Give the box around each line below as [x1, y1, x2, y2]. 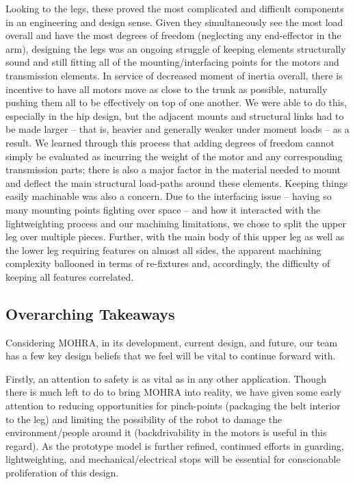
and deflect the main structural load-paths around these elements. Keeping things [5, 175, 348, 190]
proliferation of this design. [5, 466, 119, 480]
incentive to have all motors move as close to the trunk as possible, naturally [5, 81, 328, 96]
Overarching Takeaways [5, 303, 175, 324]
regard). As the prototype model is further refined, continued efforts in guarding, [5, 438, 344, 453]
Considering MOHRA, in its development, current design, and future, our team [5, 335, 338, 349]
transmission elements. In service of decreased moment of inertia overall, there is [5, 68, 343, 82]
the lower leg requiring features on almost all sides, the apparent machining [5, 242, 321, 257]
